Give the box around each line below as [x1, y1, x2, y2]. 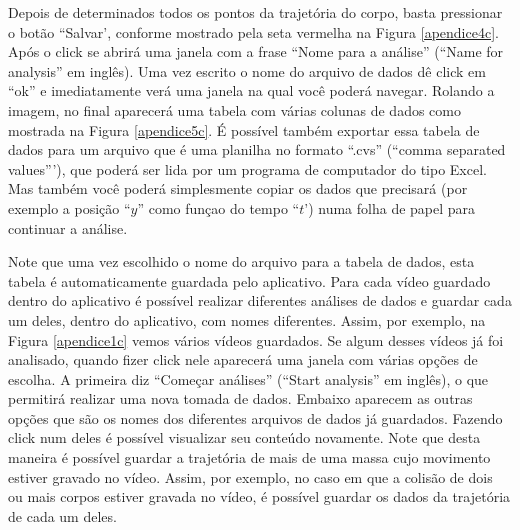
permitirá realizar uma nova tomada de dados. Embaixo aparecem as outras [8, 388, 473, 409]
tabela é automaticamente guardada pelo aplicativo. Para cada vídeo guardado [8, 270, 491, 291]
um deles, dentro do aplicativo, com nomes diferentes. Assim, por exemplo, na [8, 309, 486, 330]
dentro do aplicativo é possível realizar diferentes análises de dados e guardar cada [8, 290, 512, 311]
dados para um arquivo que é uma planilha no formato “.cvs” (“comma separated [8, 139, 506, 160]
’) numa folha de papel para [304, 197, 476, 218]
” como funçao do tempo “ [137, 197, 300, 218]
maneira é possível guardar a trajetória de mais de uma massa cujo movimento [8, 447, 491, 468]
